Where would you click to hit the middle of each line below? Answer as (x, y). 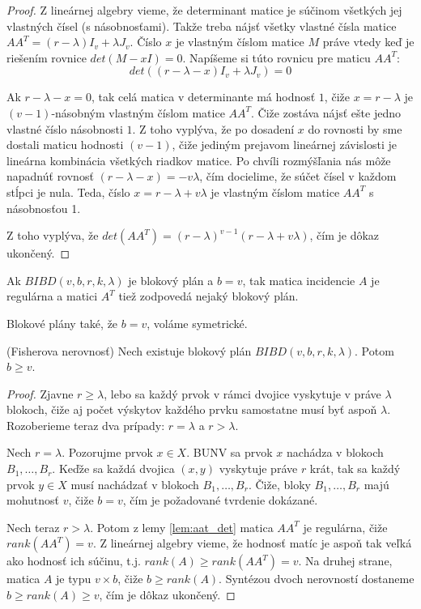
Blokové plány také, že (62, 323)
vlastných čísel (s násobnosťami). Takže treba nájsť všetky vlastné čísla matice (202, 26)
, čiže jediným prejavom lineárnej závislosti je (285, 145)
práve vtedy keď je (368, 42)
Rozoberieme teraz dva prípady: (86, 425)
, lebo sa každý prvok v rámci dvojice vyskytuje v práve (242, 393)
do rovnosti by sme (355, 128)
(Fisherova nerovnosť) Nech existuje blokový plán (129, 350)
